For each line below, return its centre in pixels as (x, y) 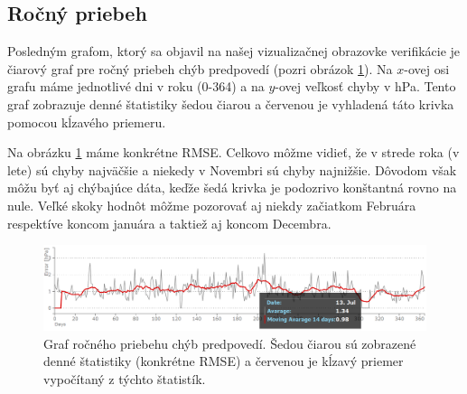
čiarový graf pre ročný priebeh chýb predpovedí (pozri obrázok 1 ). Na (200, 68)
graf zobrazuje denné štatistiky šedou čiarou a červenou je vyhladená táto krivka (231, 103)
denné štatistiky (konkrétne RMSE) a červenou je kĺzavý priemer (224, 361)
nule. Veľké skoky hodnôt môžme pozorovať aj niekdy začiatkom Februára (212, 205)
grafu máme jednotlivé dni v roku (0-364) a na (136, 86)
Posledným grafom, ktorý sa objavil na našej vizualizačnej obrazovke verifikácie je (234, 51)
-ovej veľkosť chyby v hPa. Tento (365, 86)
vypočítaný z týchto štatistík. (125, 378)
